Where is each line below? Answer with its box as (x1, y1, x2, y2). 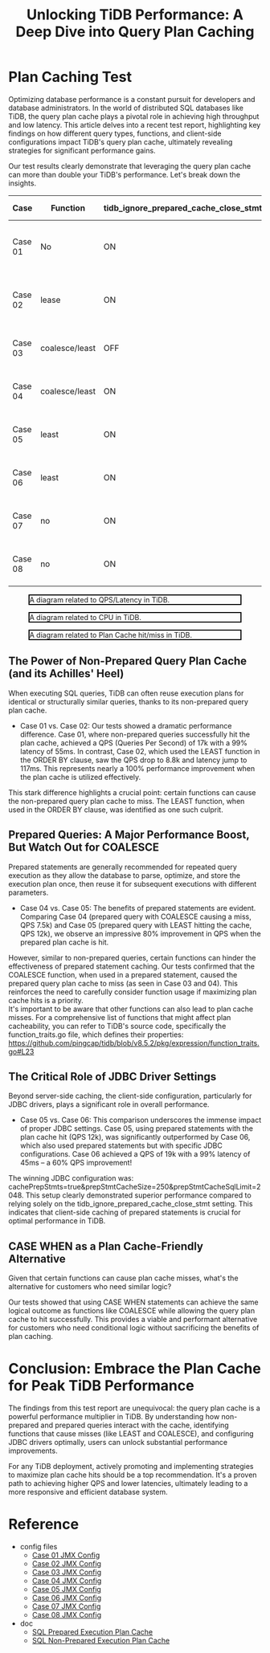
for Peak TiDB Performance (8, 1377, 194, 1395)
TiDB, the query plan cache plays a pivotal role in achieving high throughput (8, 111, 260, 121)
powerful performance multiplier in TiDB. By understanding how (8, 1412, 220, 1422)
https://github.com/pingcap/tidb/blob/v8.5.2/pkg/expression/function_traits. (8, 1038, 260, 1047)
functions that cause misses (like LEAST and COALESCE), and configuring (8, 1429, 255, 1439)
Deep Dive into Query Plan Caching (15, 22, 255, 41)
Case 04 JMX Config (31, 1576, 102, 1586)
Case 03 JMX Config (31, 1568, 102, 1577)
